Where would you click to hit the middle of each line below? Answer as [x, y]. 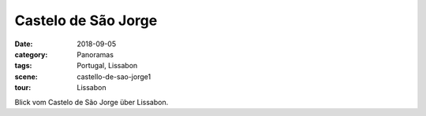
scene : [26, 76]
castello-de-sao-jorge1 [114, 76]
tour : [23, 88]
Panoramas [95, 54]
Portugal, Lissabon [107, 66]
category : [31, 54]
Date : [24, 44]
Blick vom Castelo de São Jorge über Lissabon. [92, 102]
